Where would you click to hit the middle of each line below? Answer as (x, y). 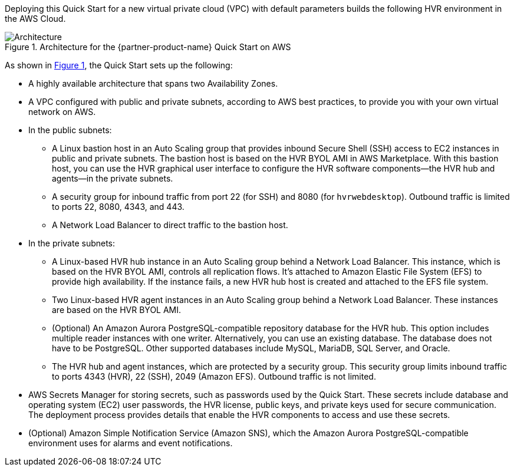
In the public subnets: (70, 130)
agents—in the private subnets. (113, 178)
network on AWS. (62, 112)
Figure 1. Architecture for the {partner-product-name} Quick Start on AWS (148, 47)
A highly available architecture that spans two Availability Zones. (153, 83)
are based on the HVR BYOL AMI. (117, 310)
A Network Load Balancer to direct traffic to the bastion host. (170, 225)
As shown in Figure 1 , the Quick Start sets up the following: (119, 65)
